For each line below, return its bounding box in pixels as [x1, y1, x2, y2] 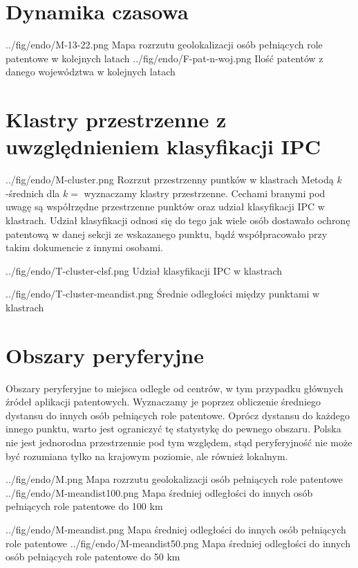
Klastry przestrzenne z [6, 105, 227, 134]
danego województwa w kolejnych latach [6, 64, 176, 79]
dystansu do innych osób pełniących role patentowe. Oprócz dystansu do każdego [6, 407, 350, 422]
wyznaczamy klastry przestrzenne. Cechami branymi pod [84, 185, 326, 200]
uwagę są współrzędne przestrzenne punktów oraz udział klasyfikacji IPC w [6, 199, 325, 214]
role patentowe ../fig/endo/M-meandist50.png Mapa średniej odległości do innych [6, 535, 350, 550]
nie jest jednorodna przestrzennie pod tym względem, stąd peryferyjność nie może [6, 435, 352, 450]
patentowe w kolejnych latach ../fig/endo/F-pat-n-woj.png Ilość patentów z [6, 51, 323, 65]
